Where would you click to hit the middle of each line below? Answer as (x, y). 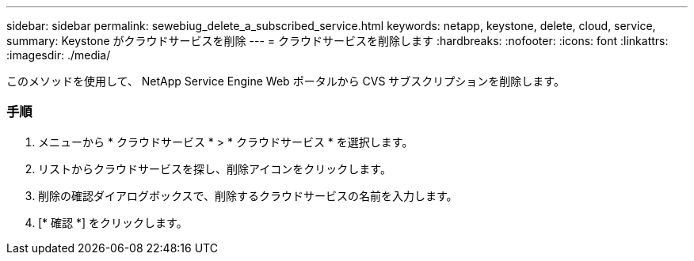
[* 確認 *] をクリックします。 (113, 222)
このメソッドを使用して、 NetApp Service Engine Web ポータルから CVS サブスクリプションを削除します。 (286, 81)
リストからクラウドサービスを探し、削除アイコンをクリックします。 (215, 168)
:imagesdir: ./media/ (59, 55)
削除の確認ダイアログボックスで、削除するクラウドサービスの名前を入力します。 (248, 195)
